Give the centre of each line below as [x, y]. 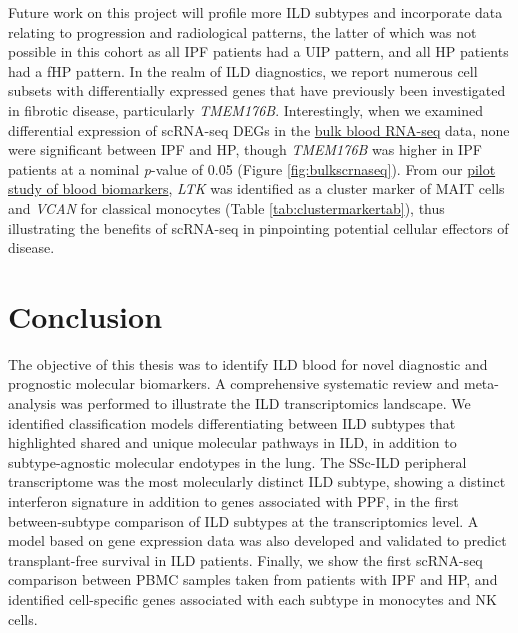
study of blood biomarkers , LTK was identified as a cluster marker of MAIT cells [256, 188]
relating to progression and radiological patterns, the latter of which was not [242, 31]
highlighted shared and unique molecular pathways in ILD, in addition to [232, 442]
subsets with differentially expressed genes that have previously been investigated [257, 90]
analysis [32, 403]
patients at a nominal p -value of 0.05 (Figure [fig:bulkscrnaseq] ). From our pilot [252, 168]
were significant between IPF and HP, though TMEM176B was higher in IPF [245, 149]
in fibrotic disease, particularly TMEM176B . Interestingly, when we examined [245, 109]
